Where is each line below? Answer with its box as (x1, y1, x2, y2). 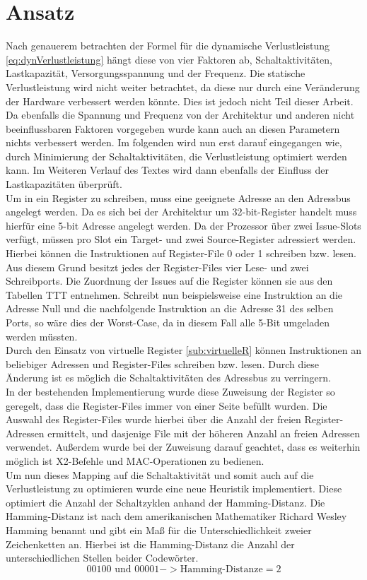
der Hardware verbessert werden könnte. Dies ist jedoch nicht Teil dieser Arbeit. (6, 93, 354, 108)
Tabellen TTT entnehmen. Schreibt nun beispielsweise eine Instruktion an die (6, 287, 342, 302)
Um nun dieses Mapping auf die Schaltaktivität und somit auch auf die (6, 467, 314, 482)
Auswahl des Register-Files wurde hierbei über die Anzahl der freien (6, 412, 301, 427)
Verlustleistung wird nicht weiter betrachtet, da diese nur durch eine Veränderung (6, 79, 360, 94)
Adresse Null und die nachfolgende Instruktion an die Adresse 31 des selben (6, 301, 334, 316)
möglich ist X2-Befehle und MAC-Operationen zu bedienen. (6, 453, 264, 468)
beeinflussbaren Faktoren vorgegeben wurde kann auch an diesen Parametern (6, 121, 340, 136)
